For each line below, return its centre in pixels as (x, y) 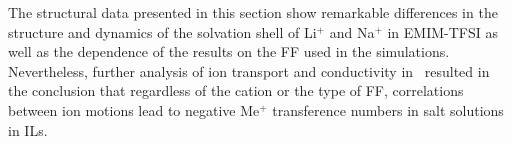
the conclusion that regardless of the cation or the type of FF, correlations (236, 90)
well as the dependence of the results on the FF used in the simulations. (229, 51)
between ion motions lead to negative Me (134, 109)
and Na (352, 31)
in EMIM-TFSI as (443, 31)
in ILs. (28, 129)
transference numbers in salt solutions (388, 109)
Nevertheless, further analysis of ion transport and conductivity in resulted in (249, 70)
